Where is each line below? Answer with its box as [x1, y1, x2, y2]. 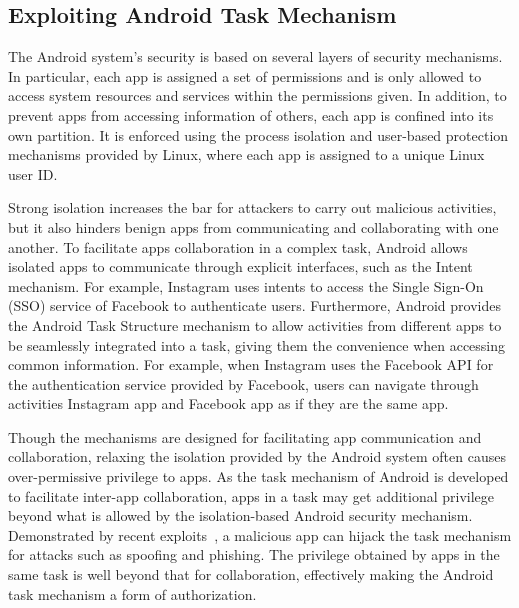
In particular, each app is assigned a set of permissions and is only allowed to [8, 65, 482, 86]
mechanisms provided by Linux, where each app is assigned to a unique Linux [8, 144, 485, 165]
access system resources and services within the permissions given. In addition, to [8, 85, 507, 106]
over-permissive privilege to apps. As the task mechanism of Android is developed [8, 466, 509, 487]
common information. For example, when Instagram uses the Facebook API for [8, 354, 494, 375]
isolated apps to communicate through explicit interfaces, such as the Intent [8, 256, 473, 277]
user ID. [8, 163, 58, 184]
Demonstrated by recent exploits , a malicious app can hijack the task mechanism [8, 524, 512, 545]
